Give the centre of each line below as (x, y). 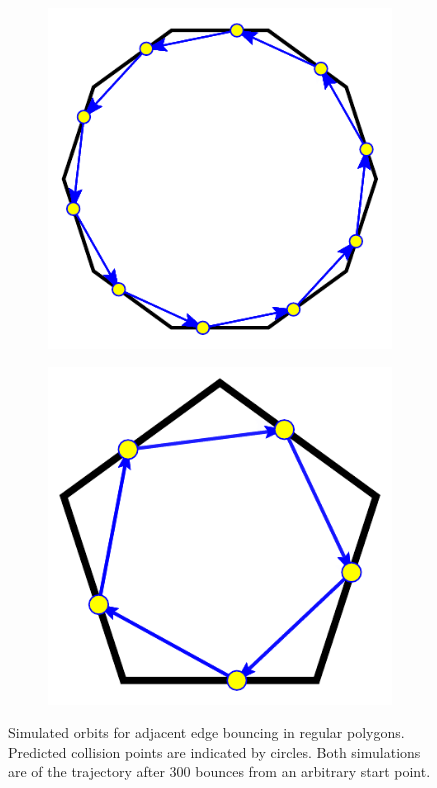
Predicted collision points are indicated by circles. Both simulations (214, 751)
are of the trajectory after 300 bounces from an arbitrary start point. (219, 771)
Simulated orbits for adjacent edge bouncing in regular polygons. (206, 732)
